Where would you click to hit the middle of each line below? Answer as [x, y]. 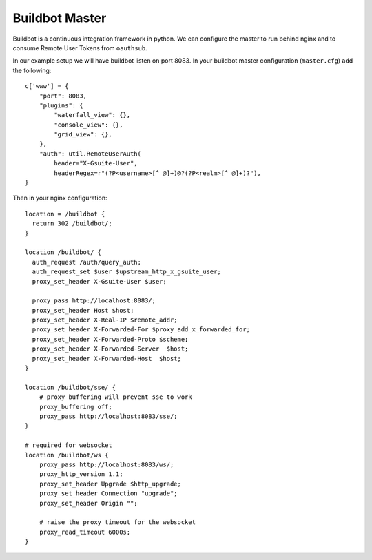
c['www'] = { [47, 86]
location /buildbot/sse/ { [71, 387]
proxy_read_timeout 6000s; [85, 532]
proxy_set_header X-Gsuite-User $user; [99, 281]
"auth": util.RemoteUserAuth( [90, 154]
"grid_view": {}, [83, 135]
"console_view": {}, [89, 125]
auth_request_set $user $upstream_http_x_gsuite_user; [127, 272]
